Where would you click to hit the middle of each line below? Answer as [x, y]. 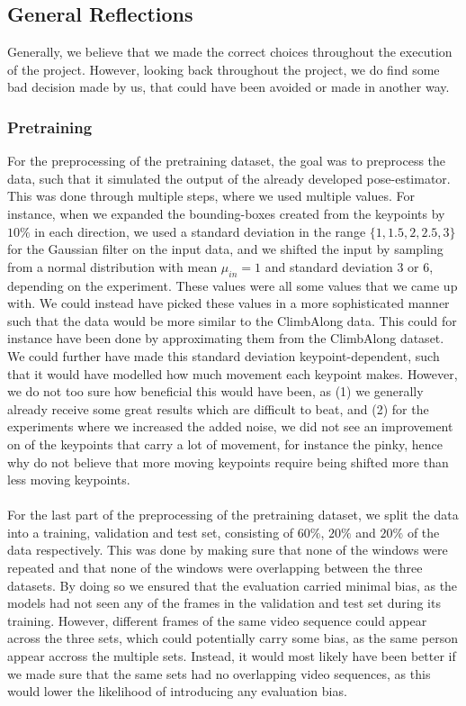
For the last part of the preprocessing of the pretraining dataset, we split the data [233, 515]
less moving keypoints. [69, 480]
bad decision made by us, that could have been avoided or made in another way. [229, 87]
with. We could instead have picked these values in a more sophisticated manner [229, 303]
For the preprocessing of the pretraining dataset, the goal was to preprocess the [227, 161]
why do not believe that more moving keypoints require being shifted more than [228, 462]
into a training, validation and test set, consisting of [151, 532]
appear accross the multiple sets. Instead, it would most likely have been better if [232, 656]
